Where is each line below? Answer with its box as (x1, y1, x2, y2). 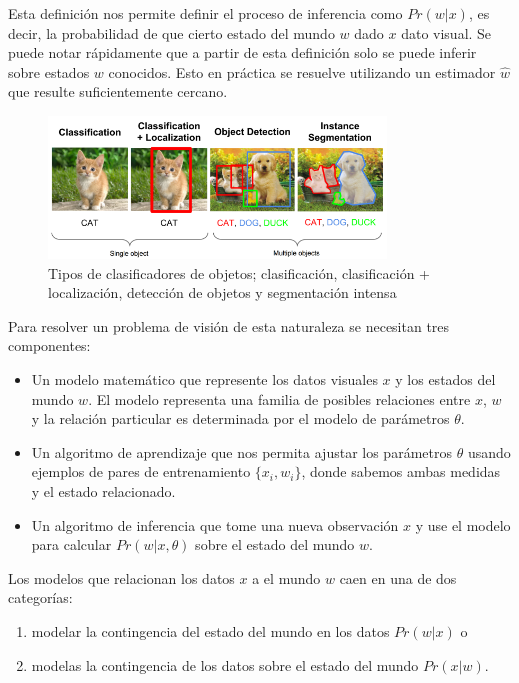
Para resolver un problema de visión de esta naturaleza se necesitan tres (8, 315, 450, 336)
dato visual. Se (401, 22, 492, 43)
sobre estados (8, 61, 90, 82)
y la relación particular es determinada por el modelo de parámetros (31, 408, 450, 429)
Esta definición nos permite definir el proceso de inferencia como (8, 3, 403, 23)
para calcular (31, 534, 112, 555)
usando (467, 441, 511, 462)
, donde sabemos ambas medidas (301, 461, 501, 482)
